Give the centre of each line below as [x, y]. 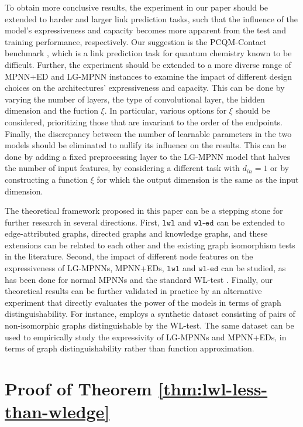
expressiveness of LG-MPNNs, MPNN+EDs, [85, 268]
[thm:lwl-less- [213, 388]
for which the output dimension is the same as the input [198, 179]
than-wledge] [57, 411]
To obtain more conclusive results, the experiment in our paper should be [137, 7]
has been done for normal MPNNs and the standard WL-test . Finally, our [139, 279]
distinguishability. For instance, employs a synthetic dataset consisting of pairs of [150, 314]
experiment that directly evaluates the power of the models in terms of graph [143, 302]
